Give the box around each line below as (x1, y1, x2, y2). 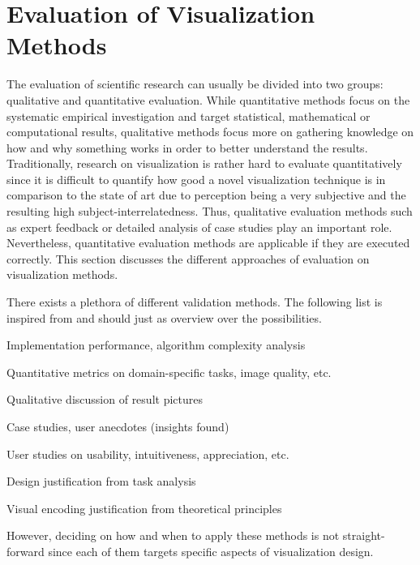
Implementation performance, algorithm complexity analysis (6, 336, 306, 353)
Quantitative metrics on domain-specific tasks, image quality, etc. (6, 363, 332, 380)
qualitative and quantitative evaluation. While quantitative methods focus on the (6, 91, 410, 108)
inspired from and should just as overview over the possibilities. (6, 309, 322, 326)
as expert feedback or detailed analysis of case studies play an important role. (6, 218, 392, 235)
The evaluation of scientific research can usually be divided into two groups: (6, 75, 384, 92)
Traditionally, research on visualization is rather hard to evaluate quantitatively (6, 155, 402, 172)
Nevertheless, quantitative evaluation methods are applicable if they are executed (6, 234, 410, 251)
